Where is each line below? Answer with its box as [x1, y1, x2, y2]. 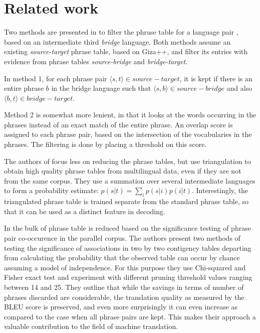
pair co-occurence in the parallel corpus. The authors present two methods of [4, 233, 240, 243]
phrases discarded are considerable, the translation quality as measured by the [4, 291, 244, 302]
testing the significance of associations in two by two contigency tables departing [4, 242, 251, 253]
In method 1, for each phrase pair [4, 73, 107, 83]
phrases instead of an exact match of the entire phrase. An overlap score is [4, 119, 233, 129]
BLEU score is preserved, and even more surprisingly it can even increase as [4, 301, 238, 312]
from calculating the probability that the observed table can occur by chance [4, 252, 240, 263]
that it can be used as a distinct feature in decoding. [4, 206, 165, 216]
